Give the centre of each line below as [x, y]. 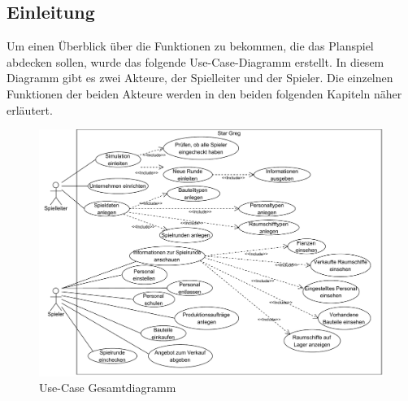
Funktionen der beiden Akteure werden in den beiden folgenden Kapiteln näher [204, 93]
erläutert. [30, 109]
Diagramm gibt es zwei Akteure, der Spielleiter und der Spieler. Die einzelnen [200, 78]
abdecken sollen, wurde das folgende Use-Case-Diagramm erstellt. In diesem [195, 61]
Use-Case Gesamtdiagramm [108, 388]
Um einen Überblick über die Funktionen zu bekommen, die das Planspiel [190, 46]
